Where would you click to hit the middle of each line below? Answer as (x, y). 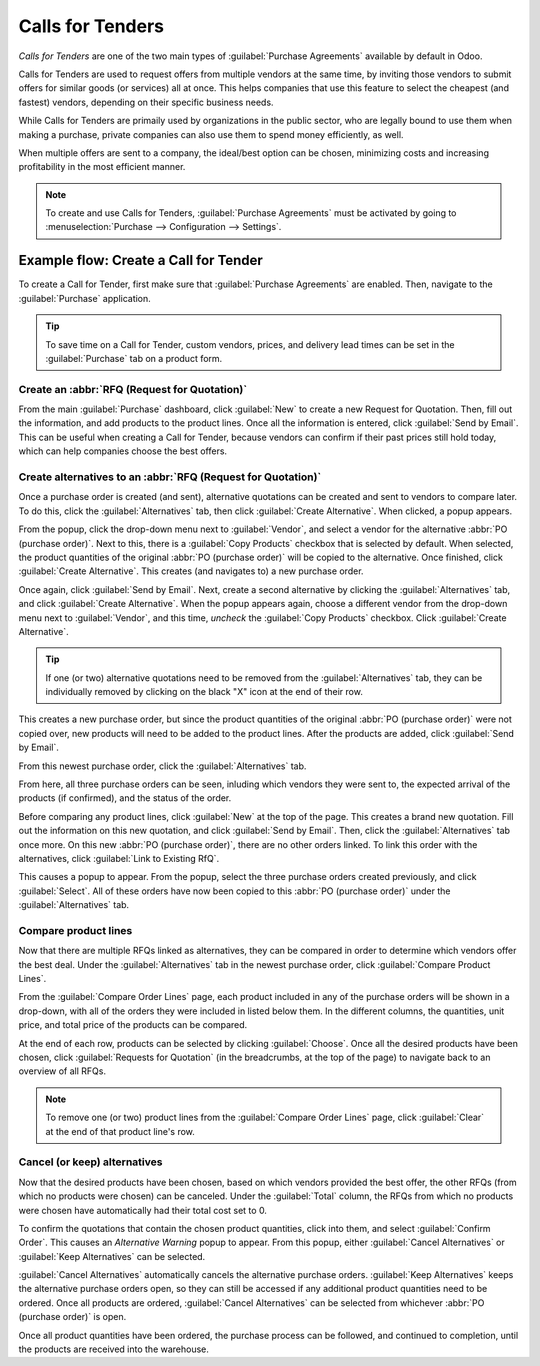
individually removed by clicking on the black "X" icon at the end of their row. (204, 692)
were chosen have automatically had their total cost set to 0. (142, 1210)
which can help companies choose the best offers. (123, 451)
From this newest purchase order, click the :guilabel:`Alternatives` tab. (162, 766)
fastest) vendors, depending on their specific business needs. (146, 102)
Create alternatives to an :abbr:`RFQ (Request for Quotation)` (170, 477)
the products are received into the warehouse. (114, 1349)
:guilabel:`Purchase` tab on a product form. (134, 358)
